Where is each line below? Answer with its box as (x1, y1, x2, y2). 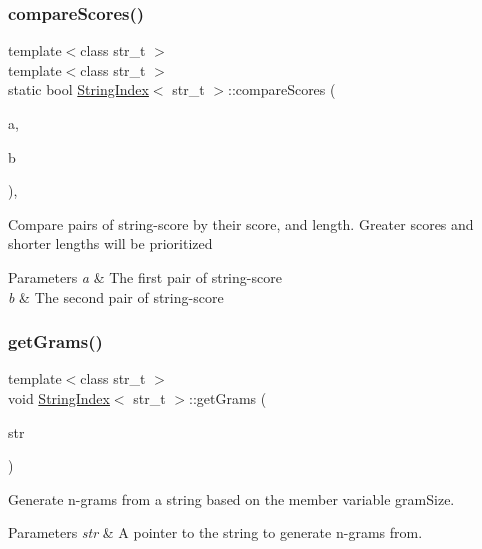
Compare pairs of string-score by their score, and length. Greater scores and (8, 213, 474, 234)
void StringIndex (8, 387, 110, 408)
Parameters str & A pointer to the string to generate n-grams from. (8, 522, 423, 543)
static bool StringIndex (8, 79, 149, 100)
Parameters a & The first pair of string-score (8, 266, 282, 287)
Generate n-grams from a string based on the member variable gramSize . (8, 488, 455, 509)
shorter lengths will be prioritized (8, 233, 213, 254)
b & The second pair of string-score (8, 286, 224, 307)
